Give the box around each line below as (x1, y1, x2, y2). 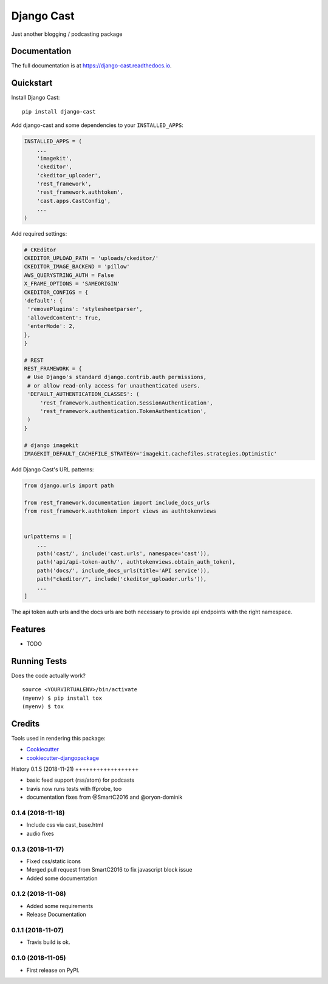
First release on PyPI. (26, 966, 80, 974)
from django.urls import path (24, 482, 114, 489)
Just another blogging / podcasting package (11, 30, 123, 38)
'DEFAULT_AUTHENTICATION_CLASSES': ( (27, 391, 140, 398)
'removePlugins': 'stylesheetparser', (27, 306, 143, 313)
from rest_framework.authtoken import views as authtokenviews (24, 508, 217, 514)
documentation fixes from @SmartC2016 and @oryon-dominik (26, 793, 183, 801)
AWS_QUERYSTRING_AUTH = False (24, 272, 114, 279)
